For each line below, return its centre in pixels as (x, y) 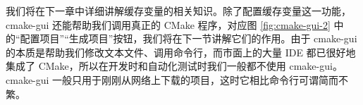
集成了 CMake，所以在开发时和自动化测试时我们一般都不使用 (146, 66)
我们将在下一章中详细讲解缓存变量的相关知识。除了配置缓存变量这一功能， (178, 11)
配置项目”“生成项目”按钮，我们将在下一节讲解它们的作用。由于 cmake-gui (189, 38)
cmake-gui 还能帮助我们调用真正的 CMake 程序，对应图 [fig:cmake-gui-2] (168, 24)
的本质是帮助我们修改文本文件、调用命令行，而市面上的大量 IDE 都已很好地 (181, 52)
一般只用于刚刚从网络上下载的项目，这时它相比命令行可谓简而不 (201, 79)
